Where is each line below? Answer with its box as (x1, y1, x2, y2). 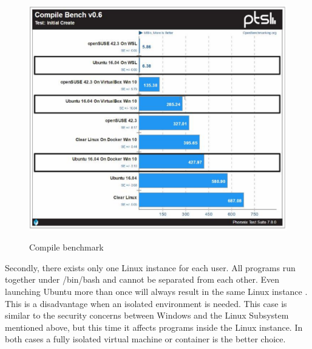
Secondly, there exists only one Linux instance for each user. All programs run (5, 261, 296, 274)
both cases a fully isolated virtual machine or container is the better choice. (5, 333, 286, 345)
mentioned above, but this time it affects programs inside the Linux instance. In (5, 320, 303, 333)
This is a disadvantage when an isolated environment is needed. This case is (5, 297, 287, 309)
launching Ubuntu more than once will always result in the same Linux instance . (5, 285, 308, 297)
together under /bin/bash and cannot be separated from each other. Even (5, 273, 280, 286)
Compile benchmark (29, 241, 104, 254)
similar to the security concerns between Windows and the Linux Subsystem (5, 309, 289, 322)
